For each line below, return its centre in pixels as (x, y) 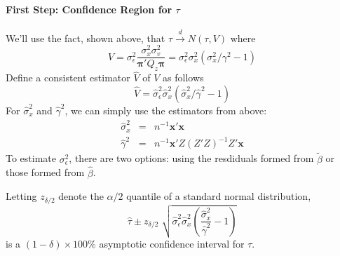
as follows (183, 78)
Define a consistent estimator (68, 78)
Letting (21, 196)
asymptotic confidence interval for (172, 244)
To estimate (31, 158)
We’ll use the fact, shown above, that (86, 38)
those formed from (45, 172)
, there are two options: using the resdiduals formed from (191, 158)
